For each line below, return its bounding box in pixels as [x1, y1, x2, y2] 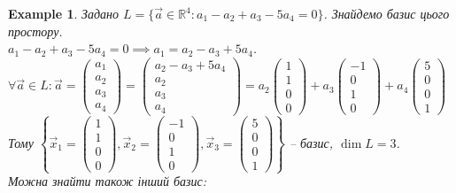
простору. [8, 21, 63, 40]
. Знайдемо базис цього [323, 4, 450, 22]
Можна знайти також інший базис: [8, 172, 207, 190]
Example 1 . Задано [8, 4, 120, 22]
